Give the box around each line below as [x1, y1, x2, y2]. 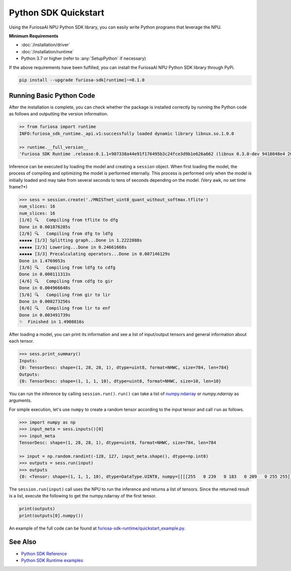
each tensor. [9, 338, 34, 344]
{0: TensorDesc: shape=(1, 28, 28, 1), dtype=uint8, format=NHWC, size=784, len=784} [19, 365, 229, 370]
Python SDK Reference [21, 551, 67, 556]
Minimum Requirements [9, 33, 59, 39]
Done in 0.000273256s [19, 299, 71, 304]
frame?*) [9, 184, 28, 190]
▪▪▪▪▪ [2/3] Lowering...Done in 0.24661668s [19, 244, 127, 250]
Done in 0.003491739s [19, 312, 71, 317]
